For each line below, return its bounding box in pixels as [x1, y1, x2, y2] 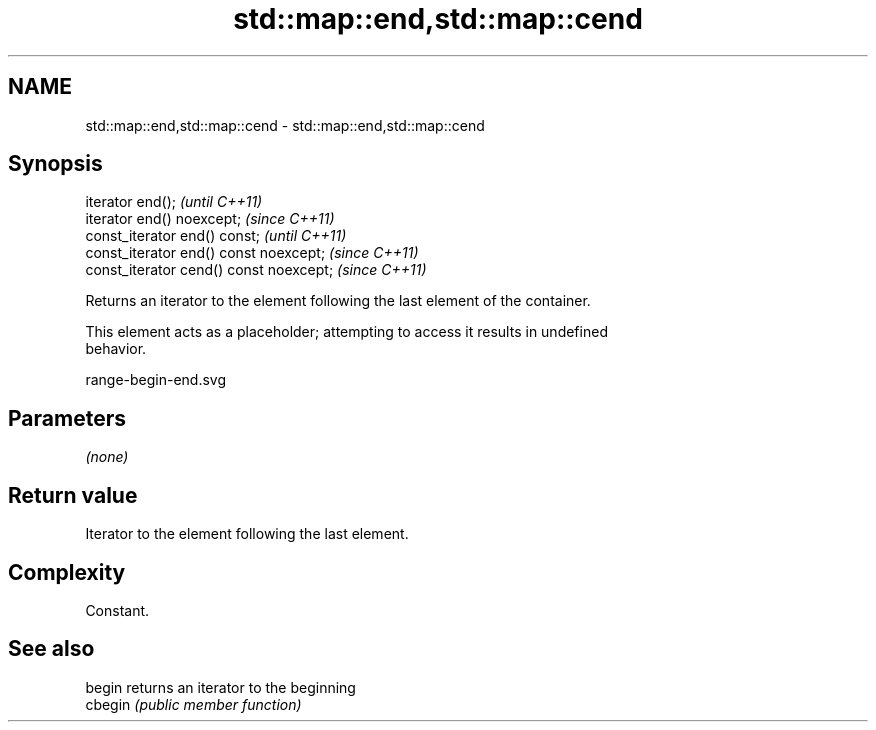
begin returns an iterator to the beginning [85, 678, 356, 696]
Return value [8, 482, 138, 508]
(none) [85, 448, 129, 466]
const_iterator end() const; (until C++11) [85, 227, 347, 245]
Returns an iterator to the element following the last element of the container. [85, 292, 591, 310]
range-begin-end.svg [85, 371, 227, 389]
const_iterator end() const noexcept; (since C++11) [85, 244, 419, 262]
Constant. [85, 601, 150, 619]
